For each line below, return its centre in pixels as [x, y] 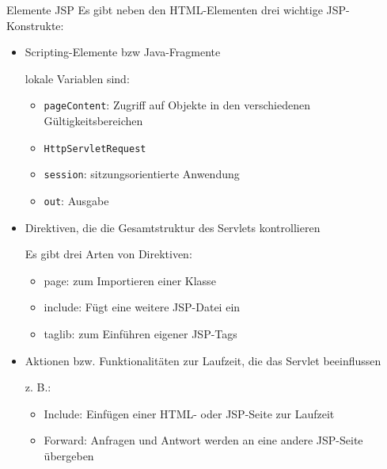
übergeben [69, 455]
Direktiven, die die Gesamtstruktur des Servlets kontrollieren [173, 227]
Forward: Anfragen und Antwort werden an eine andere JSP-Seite [203, 440]
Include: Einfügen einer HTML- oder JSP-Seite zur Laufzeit [189, 413]
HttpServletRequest [95, 149]
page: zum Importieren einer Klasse [130, 280]
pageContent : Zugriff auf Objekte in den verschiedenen [177, 105]
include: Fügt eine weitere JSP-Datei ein [142, 307]
